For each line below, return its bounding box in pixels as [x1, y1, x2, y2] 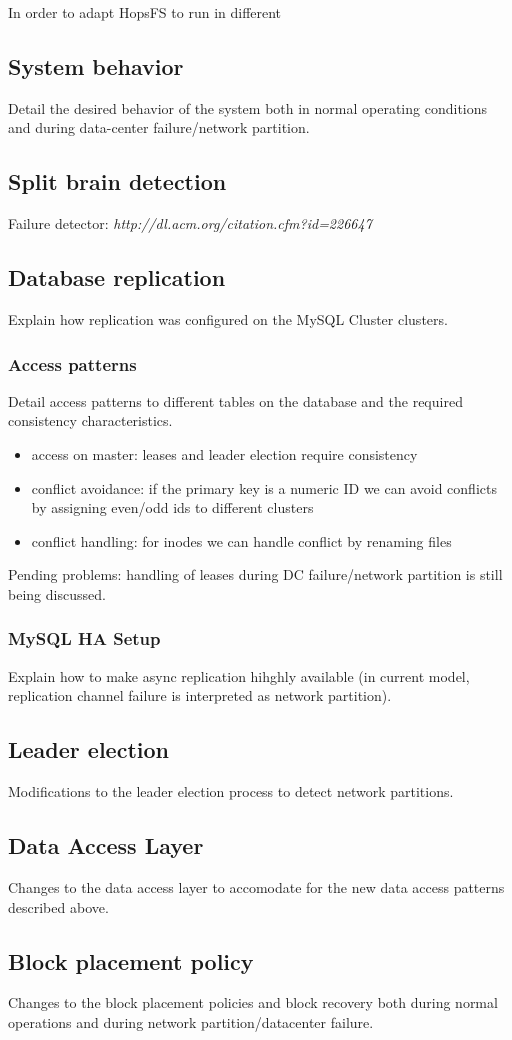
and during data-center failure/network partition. [8, 117, 310, 138]
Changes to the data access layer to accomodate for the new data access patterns [8, 876, 505, 897]
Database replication [8, 262, 226, 293]
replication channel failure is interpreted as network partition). [8, 685, 392, 706]
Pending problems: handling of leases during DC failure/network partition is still [8, 564, 503, 585]
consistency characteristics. [8, 410, 173, 431]
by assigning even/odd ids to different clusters [31, 497, 314, 518]
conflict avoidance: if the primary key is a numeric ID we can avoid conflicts [31, 477, 497, 498]
